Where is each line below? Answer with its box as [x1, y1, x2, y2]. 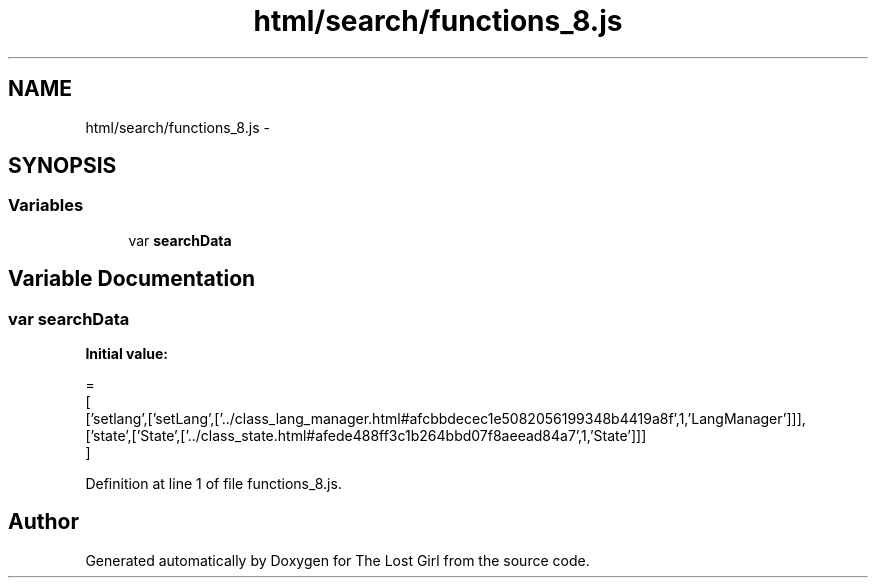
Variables [8, 195, 84, 216]
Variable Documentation [8, 266, 256, 292]
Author [8, 509, 79, 535]
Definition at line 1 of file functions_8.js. [85, 475, 342, 493]
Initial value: [85, 345, 168, 363]
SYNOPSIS [8, 153, 117, 179]
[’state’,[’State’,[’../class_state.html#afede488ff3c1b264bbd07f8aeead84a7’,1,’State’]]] [85, 427, 647, 445]
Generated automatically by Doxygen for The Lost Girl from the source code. [85, 551, 590, 569]
